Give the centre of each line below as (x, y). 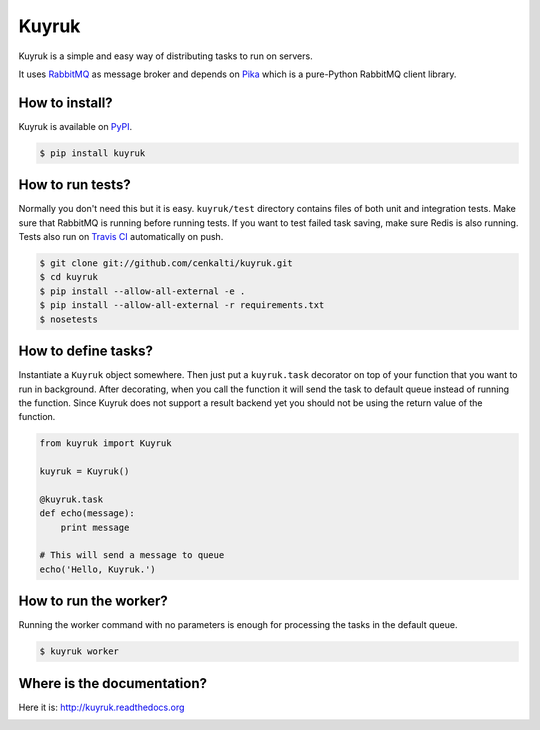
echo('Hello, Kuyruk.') (98, 569)
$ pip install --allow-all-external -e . (142, 291)
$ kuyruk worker (79, 651)
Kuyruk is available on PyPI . (75, 126)
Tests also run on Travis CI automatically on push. (121, 237)
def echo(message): (87, 513)
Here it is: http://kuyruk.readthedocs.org (101, 707)
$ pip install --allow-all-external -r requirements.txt (182, 305)
